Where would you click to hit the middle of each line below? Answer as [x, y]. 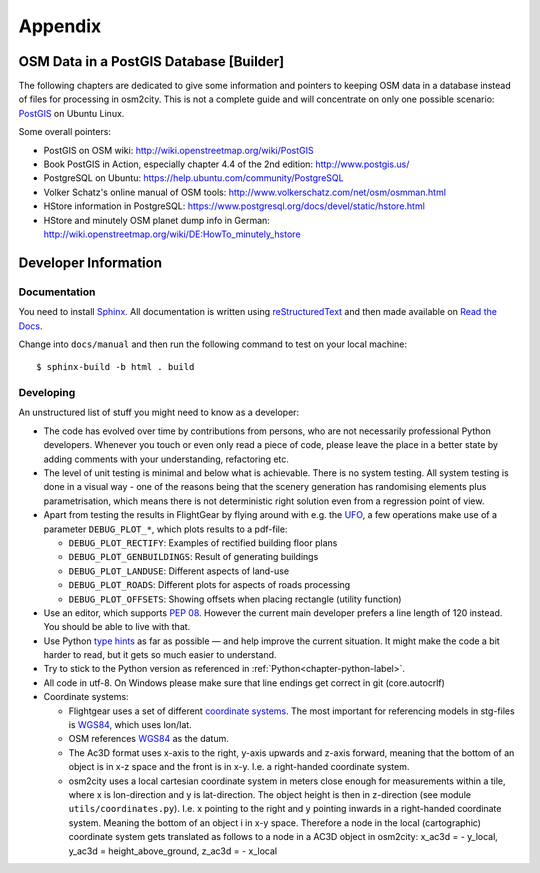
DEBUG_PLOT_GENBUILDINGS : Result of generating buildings [193, 557]
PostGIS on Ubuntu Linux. [71, 113]
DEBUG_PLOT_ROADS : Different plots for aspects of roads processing [209, 585]
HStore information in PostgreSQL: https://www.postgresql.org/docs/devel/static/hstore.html [234, 206]
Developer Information [90, 262]
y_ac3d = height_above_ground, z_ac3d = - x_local [173, 851]
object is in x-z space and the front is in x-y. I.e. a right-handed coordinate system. [239, 767]
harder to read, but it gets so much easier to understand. [160, 655]
